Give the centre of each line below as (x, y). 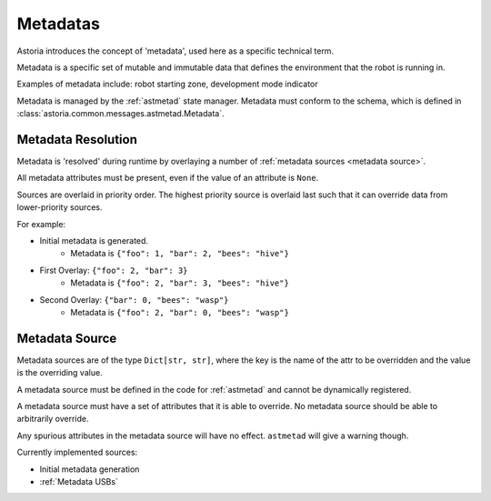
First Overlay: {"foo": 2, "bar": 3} (114, 270)
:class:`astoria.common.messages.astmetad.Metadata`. (120, 114)
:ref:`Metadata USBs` (79, 481)
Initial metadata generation (90, 469)
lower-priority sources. (60, 207)
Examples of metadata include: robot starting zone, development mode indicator (167, 84)
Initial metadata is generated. (94, 240)
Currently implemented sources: (77, 452)
